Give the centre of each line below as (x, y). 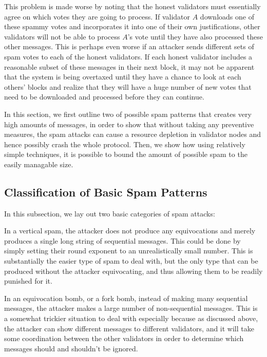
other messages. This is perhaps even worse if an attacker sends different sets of (129, 46)
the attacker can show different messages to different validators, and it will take (129, 328)
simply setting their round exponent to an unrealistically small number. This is (129, 251)
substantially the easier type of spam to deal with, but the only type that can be (131, 261)
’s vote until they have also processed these (195, 36)
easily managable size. (39, 164)
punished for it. (28, 281)
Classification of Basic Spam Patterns (106, 192)
